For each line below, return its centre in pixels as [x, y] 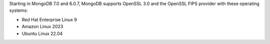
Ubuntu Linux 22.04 [42, 33]
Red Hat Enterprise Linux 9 [49, 19]
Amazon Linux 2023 [42, 27]
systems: [18, 10]
